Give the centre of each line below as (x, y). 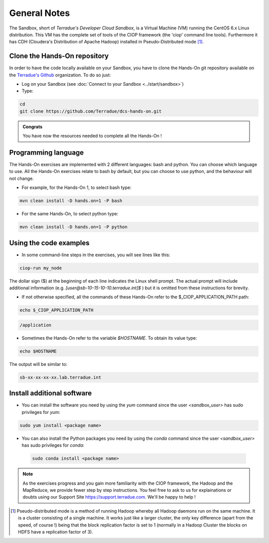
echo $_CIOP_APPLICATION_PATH (57, 310)
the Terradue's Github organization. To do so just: (60, 75)
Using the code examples (49, 243)
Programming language (47, 152)
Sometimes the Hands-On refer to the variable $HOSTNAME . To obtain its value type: (109, 338)
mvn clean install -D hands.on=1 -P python (74, 227)
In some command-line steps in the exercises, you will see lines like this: (96, 255)
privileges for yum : (41, 412)
